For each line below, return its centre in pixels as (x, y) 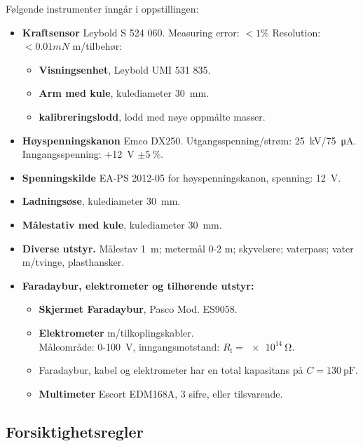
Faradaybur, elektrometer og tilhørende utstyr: (138, 285)
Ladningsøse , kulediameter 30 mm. (101, 201)
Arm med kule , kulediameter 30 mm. (124, 93)
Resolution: (296, 32)
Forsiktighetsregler (75, 431)
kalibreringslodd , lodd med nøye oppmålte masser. (152, 116)
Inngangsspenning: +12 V (78, 154)
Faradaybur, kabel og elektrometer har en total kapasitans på (171, 370)
